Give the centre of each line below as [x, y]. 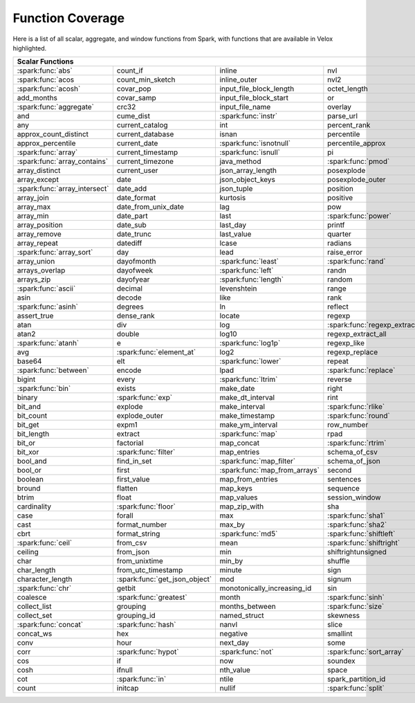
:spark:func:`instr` [249, 116]
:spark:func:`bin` [44, 389]
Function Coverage [68, 18]
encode [129, 370]
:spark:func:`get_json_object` [164, 579]
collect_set [35, 616]
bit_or [26, 443]
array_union [36, 262]
